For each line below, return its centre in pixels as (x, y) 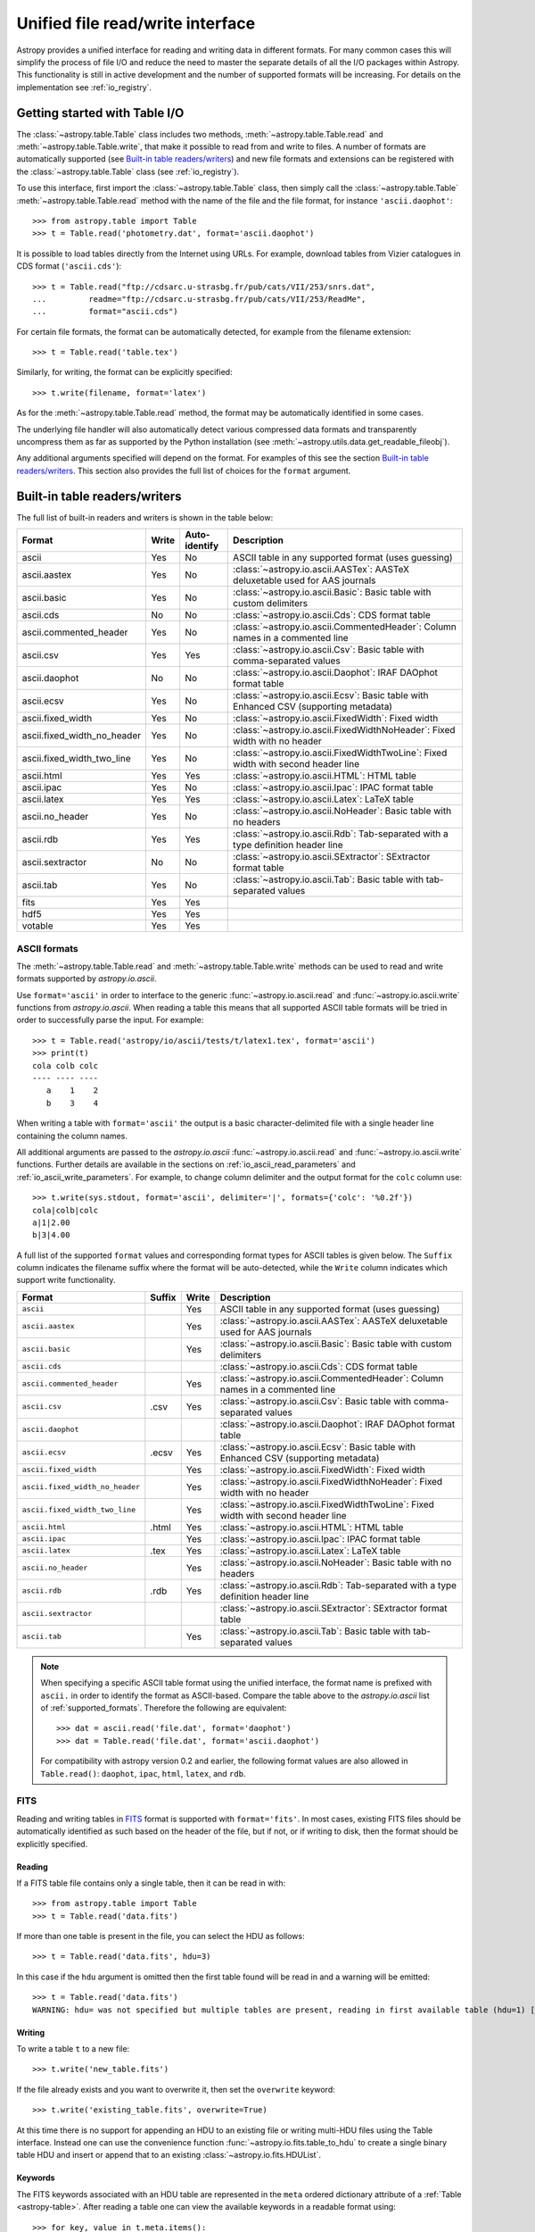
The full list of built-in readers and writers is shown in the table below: (145, 517)
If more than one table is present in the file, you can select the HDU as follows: (160, 1936)
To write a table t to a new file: (73, 2049)
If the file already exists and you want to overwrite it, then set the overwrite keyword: (176, 2089)
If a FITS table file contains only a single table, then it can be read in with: (151, 1883)
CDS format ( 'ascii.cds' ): (69, 266)
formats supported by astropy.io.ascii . (86, 979)
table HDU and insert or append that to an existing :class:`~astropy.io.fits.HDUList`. (169, 2155)
